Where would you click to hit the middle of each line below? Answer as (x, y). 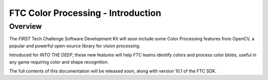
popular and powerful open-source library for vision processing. (75, 46)
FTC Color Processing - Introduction (85, 13)
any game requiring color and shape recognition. (59, 62)
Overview (26, 26)
